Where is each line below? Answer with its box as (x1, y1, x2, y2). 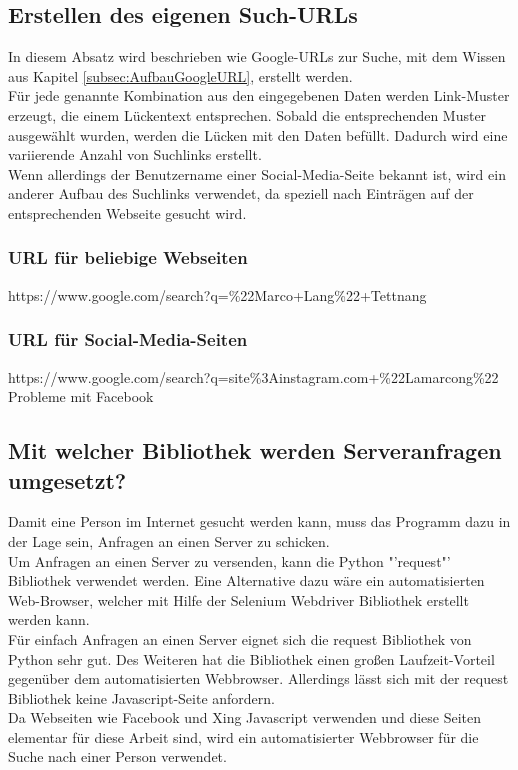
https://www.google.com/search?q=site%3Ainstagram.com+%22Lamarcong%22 (8, 366, 499, 387)
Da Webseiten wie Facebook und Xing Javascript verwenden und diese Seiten (8, 707, 482, 728)
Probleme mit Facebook (8, 386, 154, 407)
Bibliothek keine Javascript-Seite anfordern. (8, 687, 275, 708)
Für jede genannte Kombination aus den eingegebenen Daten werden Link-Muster (8, 85, 510, 106)
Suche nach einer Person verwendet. (8, 746, 227, 767)
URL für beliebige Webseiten (8, 245, 248, 270)
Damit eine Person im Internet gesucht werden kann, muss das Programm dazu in (8, 511, 511, 532)
